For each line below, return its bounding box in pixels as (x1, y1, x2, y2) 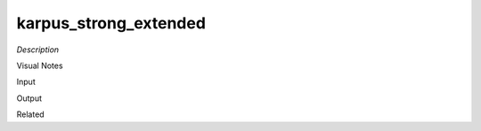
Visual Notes (16, 60, 63, 71)
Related (16, 109, 45, 119)
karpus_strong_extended (16, 13, 207, 33)
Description (16, 44, 60, 55)
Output (16, 93, 42, 104)
